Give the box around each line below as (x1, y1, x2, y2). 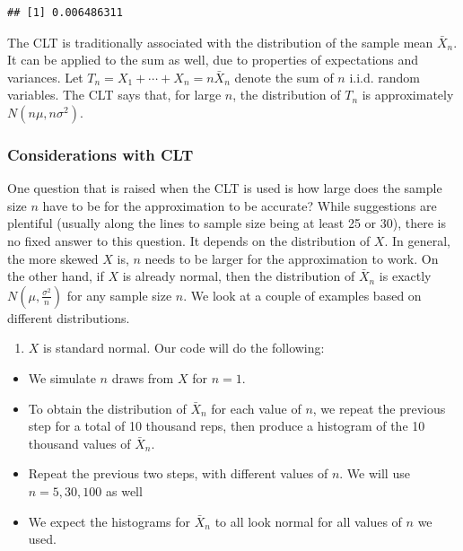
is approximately (362, 85, 454, 104)
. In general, (384, 231, 450, 249)
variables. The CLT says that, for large (7, 85, 222, 104)
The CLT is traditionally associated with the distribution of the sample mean (7, 32, 433, 51)
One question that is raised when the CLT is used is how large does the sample (7, 179, 442, 197)
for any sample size (66, 285, 172, 304)
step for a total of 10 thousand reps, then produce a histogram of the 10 (28, 416, 425, 435)
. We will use (339, 464, 410, 483)
